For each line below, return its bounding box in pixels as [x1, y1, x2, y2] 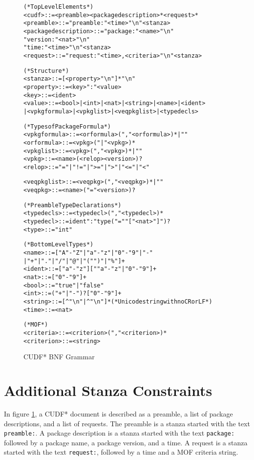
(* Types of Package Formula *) [23, 123, 111, 130]
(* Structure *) [23, 67, 69, 74]
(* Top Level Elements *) [23, 3, 94, 10]
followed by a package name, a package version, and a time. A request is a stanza [4, 437, 248, 447]
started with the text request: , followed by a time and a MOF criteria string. [4, 447, 238, 457]
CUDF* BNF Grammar [23, 351, 95, 362]
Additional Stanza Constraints [4, 380, 212, 400]
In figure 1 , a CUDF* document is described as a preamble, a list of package [4, 409, 233, 418]
